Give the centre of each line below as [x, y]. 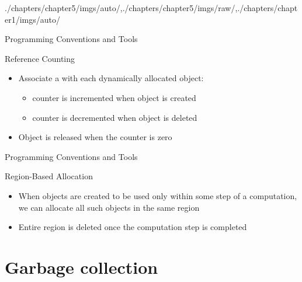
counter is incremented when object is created [114, 97]
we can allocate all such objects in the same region [109, 207]
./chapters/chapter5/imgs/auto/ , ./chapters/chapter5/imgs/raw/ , [121, 8]
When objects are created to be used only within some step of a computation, [158, 195]
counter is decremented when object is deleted [115, 117]
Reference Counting [40, 58]
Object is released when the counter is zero [95, 137]
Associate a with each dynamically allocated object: [111, 78]
